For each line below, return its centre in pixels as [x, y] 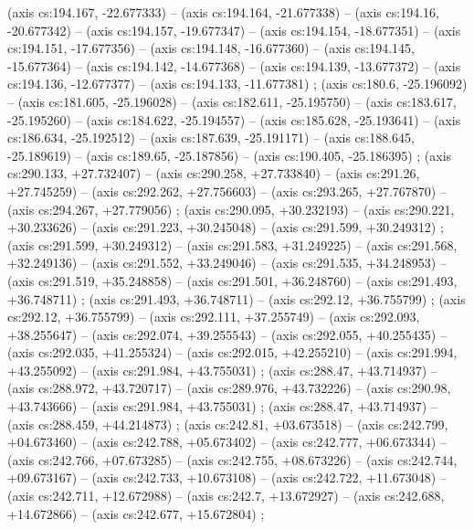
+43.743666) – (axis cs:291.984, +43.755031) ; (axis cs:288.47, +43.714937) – [222, 406]
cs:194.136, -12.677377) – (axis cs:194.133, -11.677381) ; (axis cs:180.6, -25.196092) [237, 84]
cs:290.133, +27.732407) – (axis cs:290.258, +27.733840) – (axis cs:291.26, [214, 173]
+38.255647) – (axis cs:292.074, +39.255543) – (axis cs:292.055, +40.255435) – [227, 334]
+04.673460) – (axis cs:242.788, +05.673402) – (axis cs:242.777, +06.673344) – [227, 442]
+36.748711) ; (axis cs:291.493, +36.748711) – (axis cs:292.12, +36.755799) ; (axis [237, 298]
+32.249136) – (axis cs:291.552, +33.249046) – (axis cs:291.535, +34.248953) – [227, 263]
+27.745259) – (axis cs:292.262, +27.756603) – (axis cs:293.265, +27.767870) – [227, 191]
